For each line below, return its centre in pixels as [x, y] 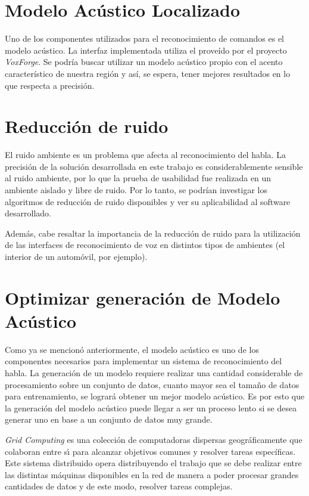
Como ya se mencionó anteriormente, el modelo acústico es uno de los [132, 349]
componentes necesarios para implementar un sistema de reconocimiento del [143, 361]
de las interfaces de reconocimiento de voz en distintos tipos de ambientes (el [145, 245]
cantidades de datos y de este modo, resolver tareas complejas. [119, 486]
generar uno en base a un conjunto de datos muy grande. [109, 419]
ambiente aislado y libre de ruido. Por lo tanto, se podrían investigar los [136, 190]
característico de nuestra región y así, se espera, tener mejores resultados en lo [148, 73]
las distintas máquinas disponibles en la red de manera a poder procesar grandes [152, 474]
